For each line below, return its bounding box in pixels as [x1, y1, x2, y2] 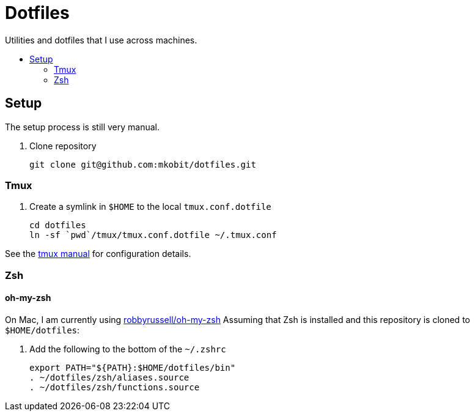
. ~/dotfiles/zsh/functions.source [29, 382, 200, 392]
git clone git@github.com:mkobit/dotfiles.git [29, 159, 256, 169]
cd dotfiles [29, 220, 86, 231]
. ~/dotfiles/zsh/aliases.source [29, 372, 190, 382]
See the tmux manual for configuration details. [5, 248, 191, 259]
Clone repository [29, 140, 97, 151]
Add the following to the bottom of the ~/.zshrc [29, 343, 226, 354]
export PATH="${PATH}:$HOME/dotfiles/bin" [29, 362, 236, 373]
